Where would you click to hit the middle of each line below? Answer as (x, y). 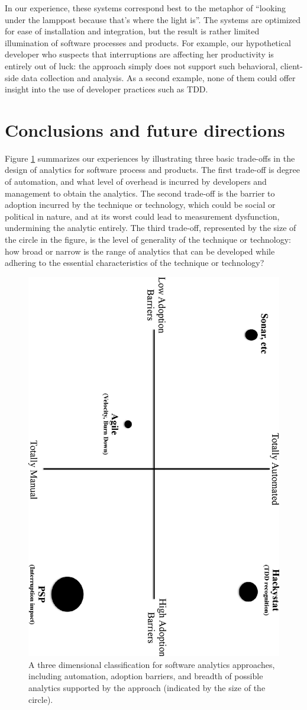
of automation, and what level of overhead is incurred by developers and (136, 181)
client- (292, 65)
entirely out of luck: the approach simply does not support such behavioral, (141, 65)
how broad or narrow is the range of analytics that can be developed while (140, 251)
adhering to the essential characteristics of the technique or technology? (135, 263)
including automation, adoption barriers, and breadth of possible (146, 676)
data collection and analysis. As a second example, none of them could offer (159, 77)
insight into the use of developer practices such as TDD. (106, 89)
